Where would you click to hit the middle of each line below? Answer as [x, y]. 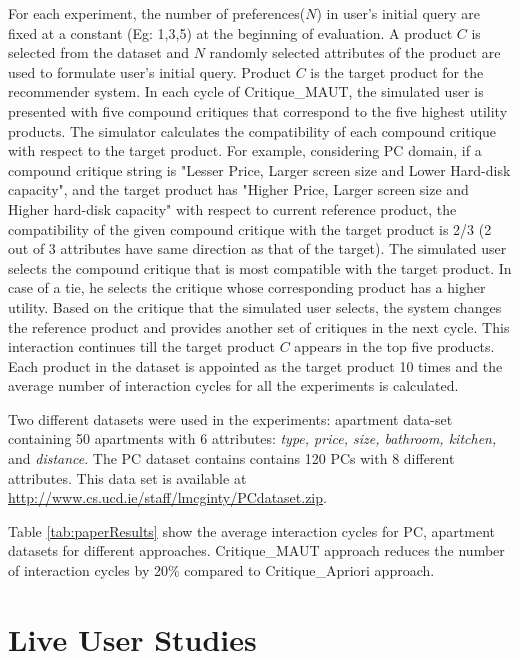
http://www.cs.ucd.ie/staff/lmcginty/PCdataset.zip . [167, 497]
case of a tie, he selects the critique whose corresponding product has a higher [247, 287]
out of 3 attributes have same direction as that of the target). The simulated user [257, 248]
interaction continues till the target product [141, 346]
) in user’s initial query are [398, 13]
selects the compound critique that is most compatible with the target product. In [260, 267]
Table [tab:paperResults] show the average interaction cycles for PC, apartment [251, 530]
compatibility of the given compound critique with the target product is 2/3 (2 [250, 228]
